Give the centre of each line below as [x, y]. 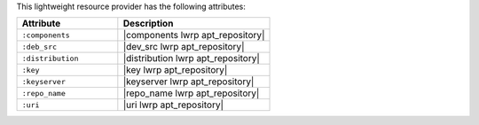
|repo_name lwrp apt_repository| [191, 93]
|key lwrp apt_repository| [175, 70]
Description [148, 24]
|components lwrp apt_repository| [194, 35]
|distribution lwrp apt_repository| [192, 59]
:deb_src [39, 47]
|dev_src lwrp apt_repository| [184, 47]
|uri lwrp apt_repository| [173, 105]
